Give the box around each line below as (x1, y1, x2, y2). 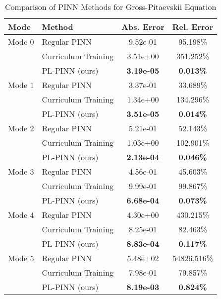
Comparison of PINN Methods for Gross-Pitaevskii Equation (5, 1, 217, 12)
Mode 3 (8, 166, 34, 177)
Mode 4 (8, 209, 34, 220)
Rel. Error (172, 21, 214, 32)
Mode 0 (8, 36, 34, 47)
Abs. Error (121, 21, 165, 32)
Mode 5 (8, 252, 34, 264)
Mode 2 (8, 122, 34, 134)
